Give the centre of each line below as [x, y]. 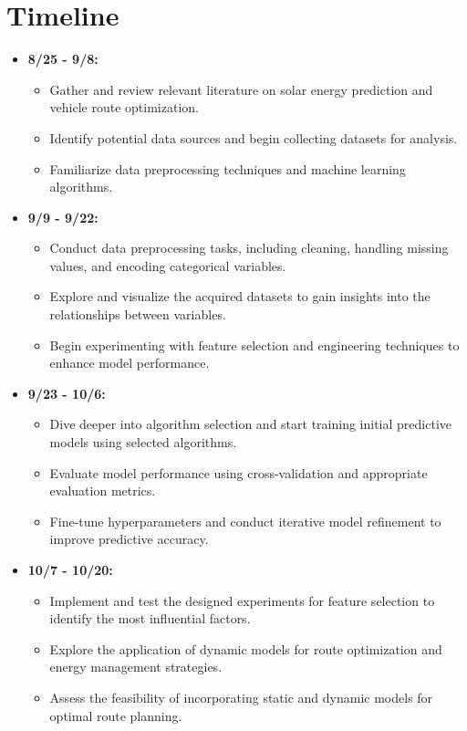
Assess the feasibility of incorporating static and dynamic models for [241, 697]
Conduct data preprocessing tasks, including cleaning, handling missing [249, 248]
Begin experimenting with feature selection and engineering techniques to [254, 345]
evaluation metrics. [103, 491]
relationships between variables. [138, 314]
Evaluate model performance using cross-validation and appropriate [239, 472]
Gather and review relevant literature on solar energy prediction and [241, 89]
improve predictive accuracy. [129, 539]
